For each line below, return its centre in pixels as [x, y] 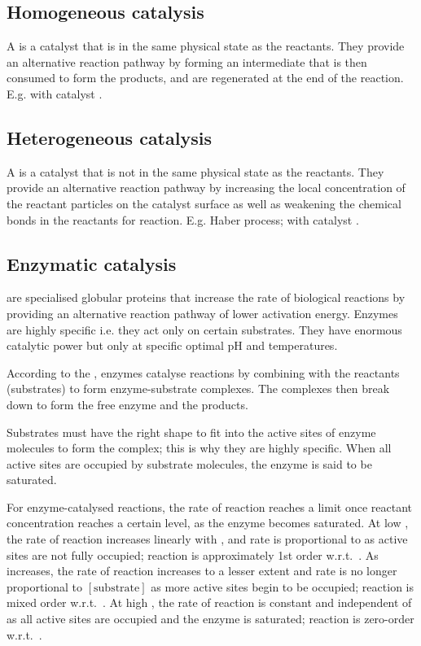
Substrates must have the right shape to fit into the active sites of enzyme [191, 432]
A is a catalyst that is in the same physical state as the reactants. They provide [206, 46]
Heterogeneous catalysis [109, 137]
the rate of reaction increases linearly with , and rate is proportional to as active [207, 539]
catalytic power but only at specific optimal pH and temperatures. [172, 345]
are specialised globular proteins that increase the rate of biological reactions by [206, 297]
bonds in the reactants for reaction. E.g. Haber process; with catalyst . [183, 219]
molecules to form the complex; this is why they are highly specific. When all [199, 448]
